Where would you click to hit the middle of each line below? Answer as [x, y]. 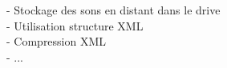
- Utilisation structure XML [75, 25]
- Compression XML [57, 41]
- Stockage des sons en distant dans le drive [113, 10]
